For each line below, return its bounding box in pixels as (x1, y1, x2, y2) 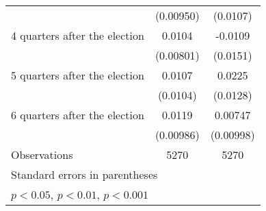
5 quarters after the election (11, 67, 144, 83)
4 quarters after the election (11, 27, 144, 43)
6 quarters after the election (11, 107, 144, 123)
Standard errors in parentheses (11, 166, 158, 182)
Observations (11, 147, 73, 162)
